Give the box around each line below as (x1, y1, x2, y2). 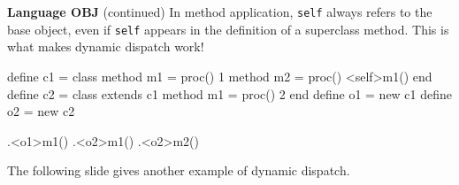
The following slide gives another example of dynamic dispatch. (7, 161, 350, 180)
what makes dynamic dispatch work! (7, 37, 204, 56)
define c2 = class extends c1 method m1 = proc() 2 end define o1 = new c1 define (7, 84, 453, 103)
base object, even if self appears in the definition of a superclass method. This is (7, 19, 449, 38)
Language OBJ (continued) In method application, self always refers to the (7, 3, 432, 20)
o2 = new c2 (7, 102, 75, 120)
